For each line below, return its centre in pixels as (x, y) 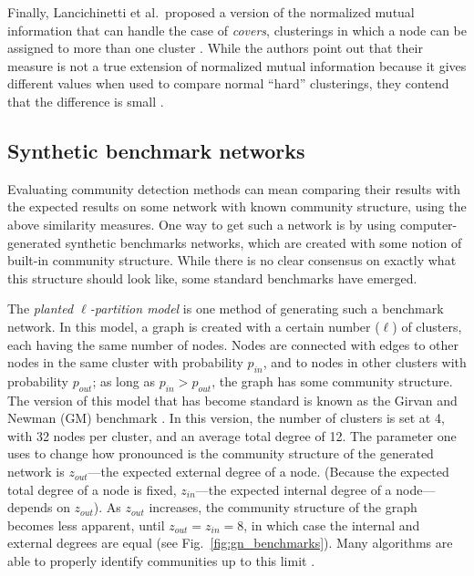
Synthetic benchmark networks (156, 150)
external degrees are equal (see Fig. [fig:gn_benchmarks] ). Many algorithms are (230, 543)
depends (30, 507)
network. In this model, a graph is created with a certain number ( (194, 326)
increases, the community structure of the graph (283, 507)
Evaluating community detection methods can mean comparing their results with (234, 188)
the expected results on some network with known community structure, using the (237, 206)
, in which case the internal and (332, 525)
